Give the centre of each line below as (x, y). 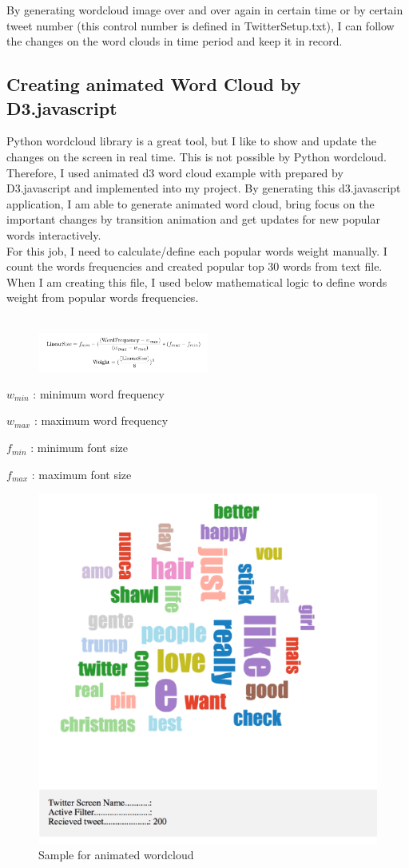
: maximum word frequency (101, 420)
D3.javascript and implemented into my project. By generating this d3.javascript (204, 188)
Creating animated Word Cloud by (154, 84)
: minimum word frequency (99, 393)
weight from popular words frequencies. (103, 297)
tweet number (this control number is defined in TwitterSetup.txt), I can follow (201, 25)
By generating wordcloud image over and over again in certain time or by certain (205, 10)
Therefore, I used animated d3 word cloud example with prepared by (175, 172)
